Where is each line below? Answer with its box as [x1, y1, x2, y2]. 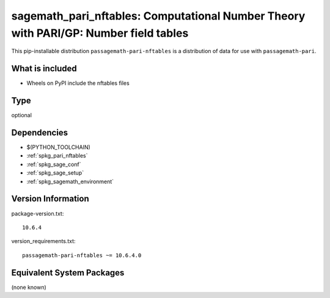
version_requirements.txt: [11, 238, 76, 245]
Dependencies [11, 127, 68, 137]
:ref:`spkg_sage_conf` [26, 161, 82, 168]
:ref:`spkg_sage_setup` [26, 169, 84, 176]
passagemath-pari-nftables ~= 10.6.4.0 [22, 252, 142, 259]
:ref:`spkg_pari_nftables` [26, 152, 88, 159]
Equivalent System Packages [11, 267, 125, 278]
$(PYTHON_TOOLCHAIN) [26, 144, 91, 151]
